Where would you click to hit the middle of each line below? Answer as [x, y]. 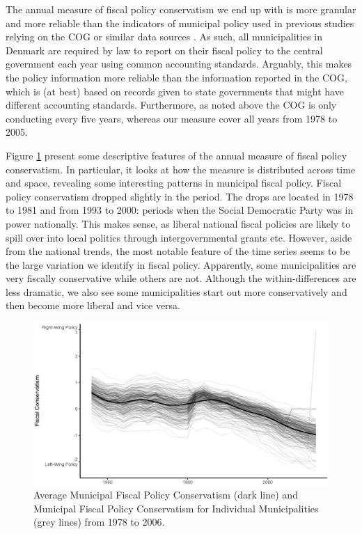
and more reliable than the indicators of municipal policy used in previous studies [180, 23]
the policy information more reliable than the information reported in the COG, [176, 77]
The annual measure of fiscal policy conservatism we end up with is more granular [181, 9]
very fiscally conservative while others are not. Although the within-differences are [181, 278]
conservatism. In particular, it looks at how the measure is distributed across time [181, 169]
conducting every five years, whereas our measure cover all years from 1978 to [172, 118]
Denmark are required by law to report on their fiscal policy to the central [164, 50]
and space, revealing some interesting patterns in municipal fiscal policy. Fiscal [174, 183]
